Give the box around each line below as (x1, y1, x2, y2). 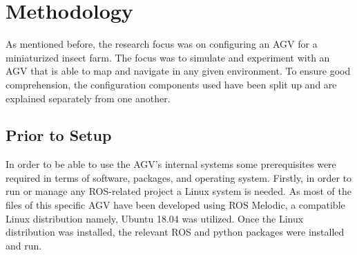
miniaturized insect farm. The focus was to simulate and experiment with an (6, 50, 330, 64)
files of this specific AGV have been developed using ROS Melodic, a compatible (6, 198, 345, 212)
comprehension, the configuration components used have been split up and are (6, 77, 337, 91)
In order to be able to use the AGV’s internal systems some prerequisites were (6, 157, 336, 171)
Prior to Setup (6, 124, 112, 146)
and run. (6, 238, 42, 252)
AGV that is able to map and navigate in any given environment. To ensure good (6, 64, 351, 78)
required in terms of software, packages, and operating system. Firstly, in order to (6, 170, 352, 185)
